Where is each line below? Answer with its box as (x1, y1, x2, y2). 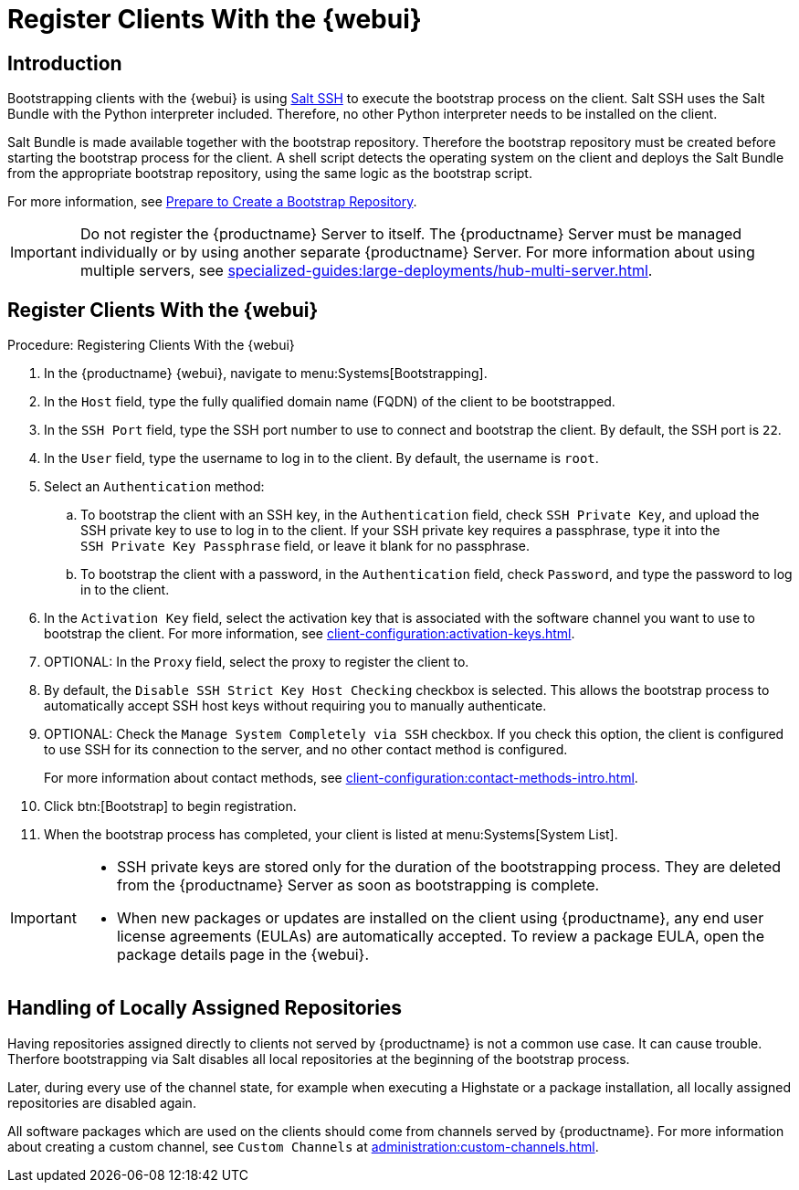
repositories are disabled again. (7, 1094, 196, 1111)
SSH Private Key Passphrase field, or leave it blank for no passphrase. (80, 538, 530, 554)
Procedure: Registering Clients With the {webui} (7, 337, 295, 353)
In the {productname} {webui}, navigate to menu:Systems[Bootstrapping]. (44, 365, 488, 382)
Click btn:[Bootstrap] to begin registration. (44, 798, 297, 815)
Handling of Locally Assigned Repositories (7, 996, 403, 1020)
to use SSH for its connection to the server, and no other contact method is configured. (44, 742, 568, 758)
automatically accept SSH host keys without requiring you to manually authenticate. (44, 698, 547, 714)
